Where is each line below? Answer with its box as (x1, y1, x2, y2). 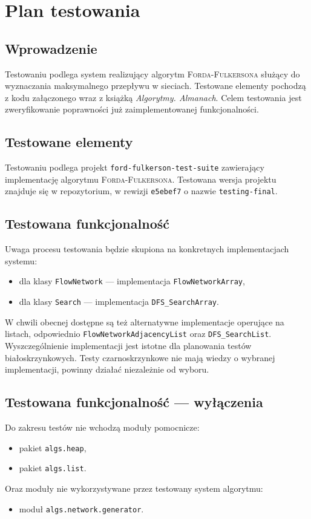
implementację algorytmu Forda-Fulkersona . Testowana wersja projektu (5, 172, 277, 185)
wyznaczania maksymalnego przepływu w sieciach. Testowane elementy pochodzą (5, 79, 306, 92)
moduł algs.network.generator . (19, 502, 144, 515)
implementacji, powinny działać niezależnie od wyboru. (5, 363, 209, 376)
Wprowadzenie (5, 39, 97, 57)
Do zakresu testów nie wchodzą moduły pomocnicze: (5, 421, 200, 433)
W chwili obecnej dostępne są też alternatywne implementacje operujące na (5, 315, 284, 328)
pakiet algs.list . (19, 462, 87, 474)
